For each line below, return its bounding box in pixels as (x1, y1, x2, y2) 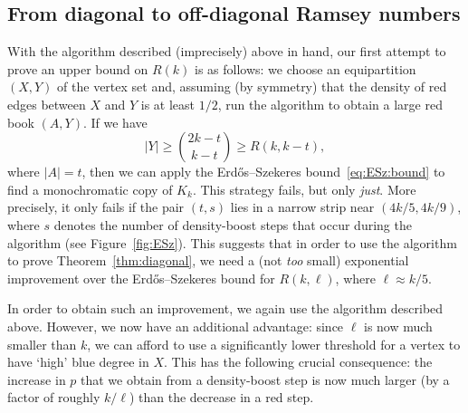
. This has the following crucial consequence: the (164, 352, 433, 371)
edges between (7, 94, 86, 113)
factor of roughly (7, 388, 100, 407)
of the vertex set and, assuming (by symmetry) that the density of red (57, 77, 447, 96)
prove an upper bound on (7, 59, 148, 78)
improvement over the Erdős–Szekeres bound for (7, 268, 275, 287)
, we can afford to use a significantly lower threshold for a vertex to (87, 334, 461, 353)
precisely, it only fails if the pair (7, 197, 185, 216)
